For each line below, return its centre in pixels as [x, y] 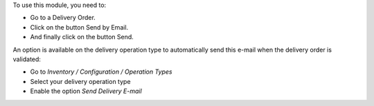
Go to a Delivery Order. [63, 18]
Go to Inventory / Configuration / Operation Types [101, 72]
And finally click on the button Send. [82, 37]
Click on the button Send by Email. [79, 27]
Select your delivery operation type [80, 81]
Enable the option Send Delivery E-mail [86, 91]
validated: [27, 59]
